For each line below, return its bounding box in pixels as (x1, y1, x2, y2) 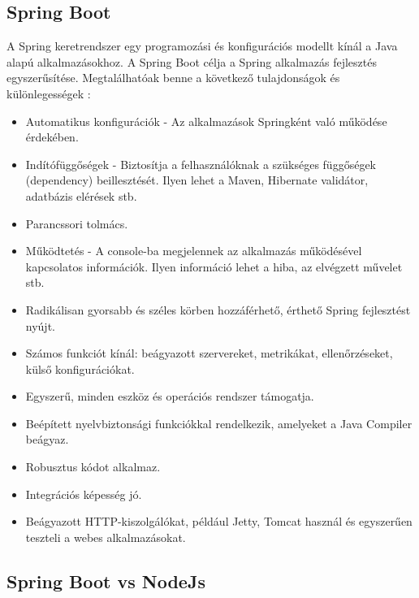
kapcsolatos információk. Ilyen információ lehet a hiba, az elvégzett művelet (25, 258, 403, 275)
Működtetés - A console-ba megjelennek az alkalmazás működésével (25, 242, 362, 259)
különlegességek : (6, 84, 91, 102)
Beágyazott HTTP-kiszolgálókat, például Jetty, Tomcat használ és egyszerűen (25, 513, 413, 530)
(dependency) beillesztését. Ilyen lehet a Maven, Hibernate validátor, (25, 171, 369, 188)
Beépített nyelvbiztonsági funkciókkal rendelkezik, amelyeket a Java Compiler (25, 414, 413, 431)
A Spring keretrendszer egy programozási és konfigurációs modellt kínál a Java (6, 37, 398, 54)
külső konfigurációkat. (25, 360, 135, 377)
